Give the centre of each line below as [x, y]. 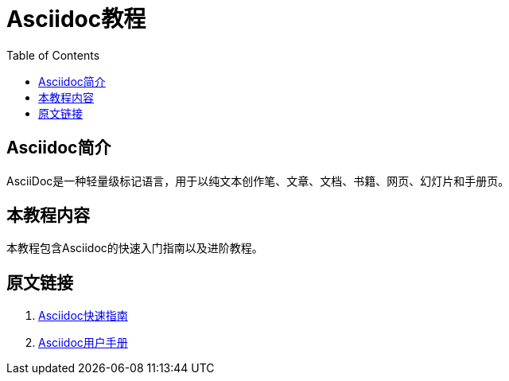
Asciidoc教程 [76, 19]
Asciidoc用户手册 [83, 343]
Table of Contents [53, 55]
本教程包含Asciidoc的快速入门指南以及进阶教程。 [135, 248]
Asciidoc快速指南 [83, 316]
